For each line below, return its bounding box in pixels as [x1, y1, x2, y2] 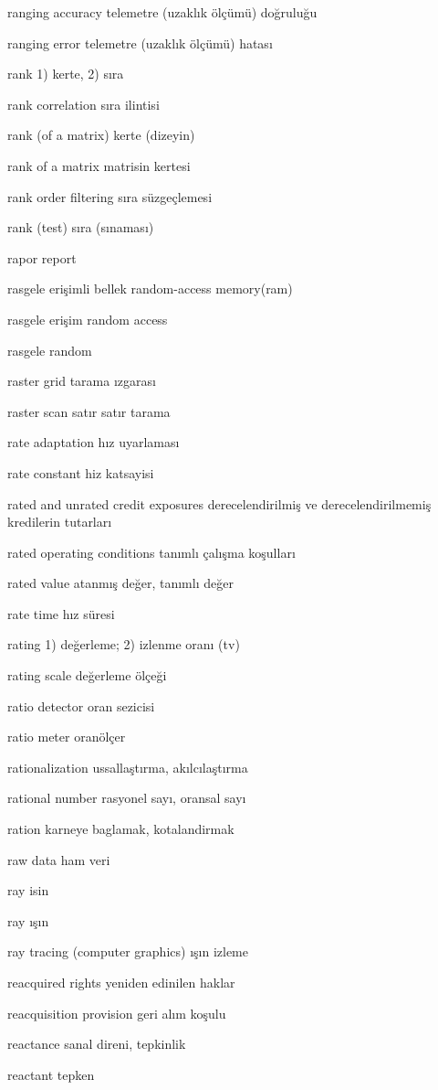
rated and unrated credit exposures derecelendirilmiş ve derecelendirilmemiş [7, 494, 432, 513]
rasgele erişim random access [7, 309, 168, 328]
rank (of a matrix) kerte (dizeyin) [7, 125, 195, 144]
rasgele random [7, 340, 92, 359]
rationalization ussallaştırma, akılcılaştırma [7, 757, 248, 776]
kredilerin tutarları [7, 512, 112, 531]
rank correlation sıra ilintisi [7, 94, 160, 113]
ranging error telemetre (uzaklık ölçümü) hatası [7, 33, 273, 52]
